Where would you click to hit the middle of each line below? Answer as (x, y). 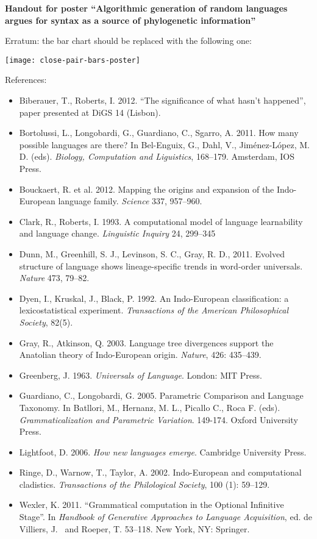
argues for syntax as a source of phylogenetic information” (130, 20)
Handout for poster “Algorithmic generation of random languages (146, 8)
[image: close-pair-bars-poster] (73, 60)
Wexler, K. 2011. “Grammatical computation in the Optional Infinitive (151, 505)
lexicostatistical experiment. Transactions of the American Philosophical (154, 310)
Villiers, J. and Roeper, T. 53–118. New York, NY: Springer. (134, 528)
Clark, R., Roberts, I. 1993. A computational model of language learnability (161, 221)
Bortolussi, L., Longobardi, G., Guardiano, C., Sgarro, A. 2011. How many (159, 133)
